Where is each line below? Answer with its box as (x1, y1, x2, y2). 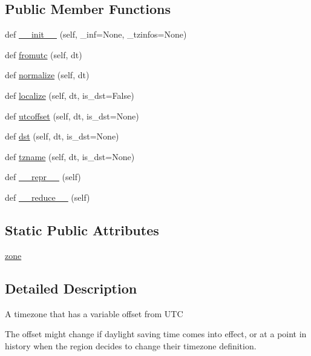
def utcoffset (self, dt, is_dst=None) (5, 109, 139, 122)
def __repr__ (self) (5, 170, 81, 183)
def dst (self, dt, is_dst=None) (5, 130, 119, 143)
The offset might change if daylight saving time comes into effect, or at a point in (5, 327, 307, 340)
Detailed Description (5, 278, 137, 297)
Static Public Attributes (5, 220, 159, 239)
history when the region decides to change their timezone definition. (5, 339, 257, 352)
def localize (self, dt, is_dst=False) (5, 89, 134, 101)
